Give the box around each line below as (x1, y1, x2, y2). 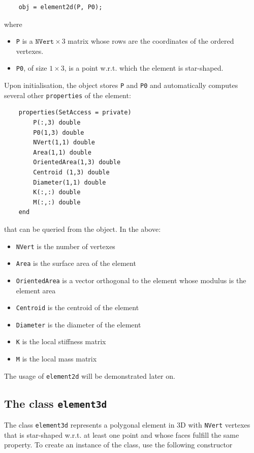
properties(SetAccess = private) (18, 109, 132, 116)
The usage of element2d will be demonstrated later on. (4, 370, 175, 381)
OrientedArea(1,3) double (33, 159, 121, 166)
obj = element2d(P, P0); (18, 4, 103, 11)
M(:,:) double (33, 198, 81, 206)
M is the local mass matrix (16, 353, 97, 364)
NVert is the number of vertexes (16, 240, 115, 251)
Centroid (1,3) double (33, 168, 110, 176)
